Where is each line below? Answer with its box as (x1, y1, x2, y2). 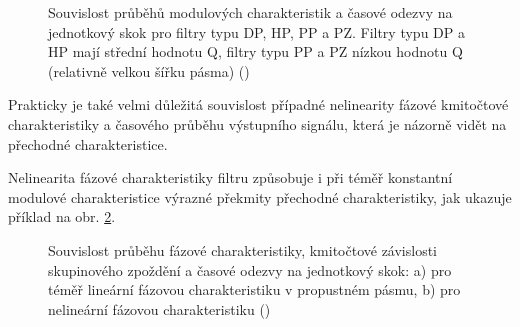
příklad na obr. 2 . (8, 206, 116, 227)
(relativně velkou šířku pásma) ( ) (48, 60, 250, 81)
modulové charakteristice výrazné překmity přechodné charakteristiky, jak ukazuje (8, 186, 512, 207)
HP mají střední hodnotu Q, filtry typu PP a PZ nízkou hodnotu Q (48, 41, 463, 62)
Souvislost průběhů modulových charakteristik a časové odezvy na (48, 2, 453, 22)
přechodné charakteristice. (8, 133, 168, 154)
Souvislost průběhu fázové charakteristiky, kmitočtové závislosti (48, 239, 438, 260)
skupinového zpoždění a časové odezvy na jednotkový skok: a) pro (48, 259, 452, 280)
